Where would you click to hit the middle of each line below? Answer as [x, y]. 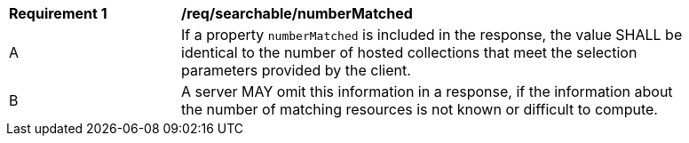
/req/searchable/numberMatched [297, 13]
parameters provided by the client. [296, 70]
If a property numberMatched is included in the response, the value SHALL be [432, 35]
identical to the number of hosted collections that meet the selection [409, 52]
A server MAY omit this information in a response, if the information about [427, 91]
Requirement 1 [58, 13]
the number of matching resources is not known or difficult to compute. [420, 109]
